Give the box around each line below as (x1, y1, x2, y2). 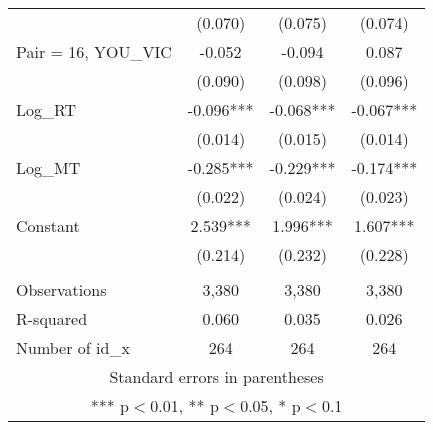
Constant (16, 214, 80, 237)
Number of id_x (16, 336, 130, 359)
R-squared (16, 307, 88, 330)
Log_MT (16, 156, 81, 179)
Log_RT (16, 98, 77, 121)
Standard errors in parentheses (109, 365, 324, 388)
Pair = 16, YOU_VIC (16, 40, 172, 63)
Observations (16, 278, 107, 301)
